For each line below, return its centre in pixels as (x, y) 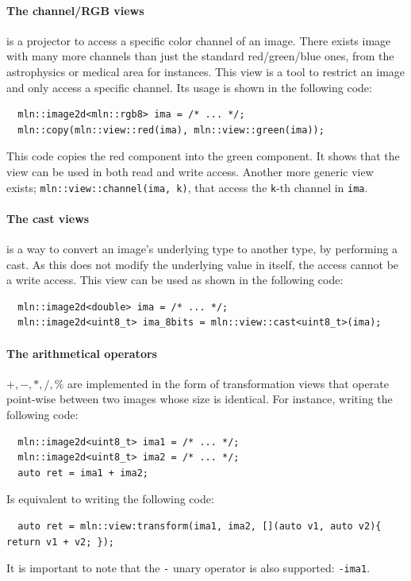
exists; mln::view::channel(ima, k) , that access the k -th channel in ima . (187, 187)
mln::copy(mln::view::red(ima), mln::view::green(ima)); (171, 130)
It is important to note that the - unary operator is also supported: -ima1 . (188, 568)
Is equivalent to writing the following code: (110, 499)
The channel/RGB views (75, 10)
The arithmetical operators (82, 353)
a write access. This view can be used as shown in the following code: (175, 280)
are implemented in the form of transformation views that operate (228, 383)
